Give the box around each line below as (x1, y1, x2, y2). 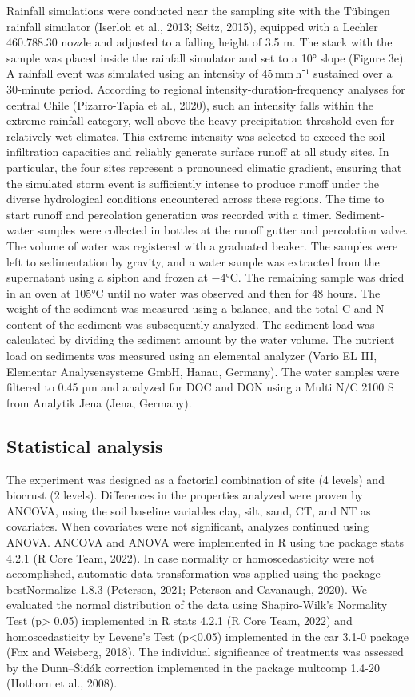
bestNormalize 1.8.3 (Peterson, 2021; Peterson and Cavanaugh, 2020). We (6, 580, 368, 597)
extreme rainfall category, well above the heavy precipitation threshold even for (6, 112, 395, 129)
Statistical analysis (6, 433, 163, 458)
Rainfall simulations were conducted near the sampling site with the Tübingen (6, 2, 390, 18)
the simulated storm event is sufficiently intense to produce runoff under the (6, 174, 380, 191)
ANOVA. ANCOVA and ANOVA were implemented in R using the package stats (6, 534, 405, 551)
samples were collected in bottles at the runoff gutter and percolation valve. (37, 222, 409, 238)
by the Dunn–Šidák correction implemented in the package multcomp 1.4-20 (6, 659, 380, 675)
